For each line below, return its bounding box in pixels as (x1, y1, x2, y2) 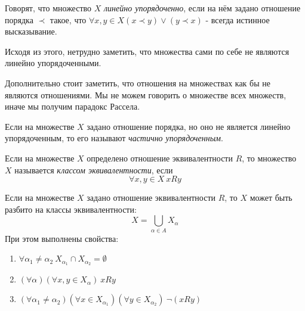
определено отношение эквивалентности (87, 151, 233, 164)
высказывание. (5, 25, 57, 38)
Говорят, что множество (5, 2, 92, 14)
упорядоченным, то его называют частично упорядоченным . (5, 132, 223, 144)
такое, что (50, 13, 87, 26)
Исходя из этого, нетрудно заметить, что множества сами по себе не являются (5, 45, 289, 57)
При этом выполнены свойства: (5, 232, 119, 244)
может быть (249, 191, 292, 204)
